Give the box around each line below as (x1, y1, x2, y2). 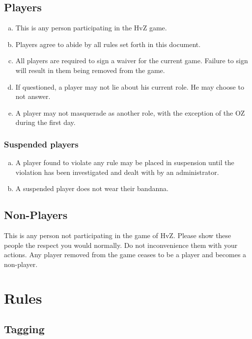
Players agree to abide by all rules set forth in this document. (15, 39, 201, 49)
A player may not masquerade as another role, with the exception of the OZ (15, 107, 245, 118)
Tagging (4, 321, 45, 337)
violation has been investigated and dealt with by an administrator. (15, 167, 219, 177)
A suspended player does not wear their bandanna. (15, 183, 168, 194)
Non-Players (4, 207, 68, 222)
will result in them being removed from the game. (15, 65, 165, 75)
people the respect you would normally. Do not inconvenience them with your (4, 240, 238, 250)
